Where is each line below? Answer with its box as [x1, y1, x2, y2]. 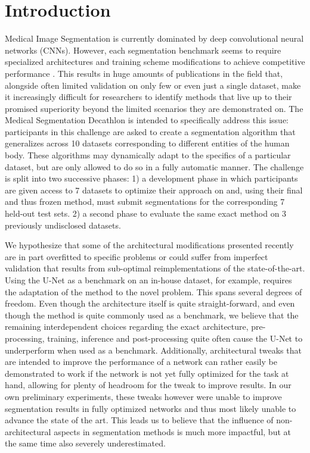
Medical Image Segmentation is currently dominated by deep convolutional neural [5, 32, 304, 45]
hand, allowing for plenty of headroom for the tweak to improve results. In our [5, 379, 292, 391]
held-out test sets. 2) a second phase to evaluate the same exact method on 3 [5, 207, 287, 220]
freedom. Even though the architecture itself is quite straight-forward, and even [5, 297, 295, 310]
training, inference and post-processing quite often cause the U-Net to [47, 332, 303, 344]
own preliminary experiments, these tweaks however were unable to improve [5, 390, 282, 402]
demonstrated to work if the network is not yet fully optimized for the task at [5, 367, 289, 379]
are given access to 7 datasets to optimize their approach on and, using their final [5, 183, 303, 196]
